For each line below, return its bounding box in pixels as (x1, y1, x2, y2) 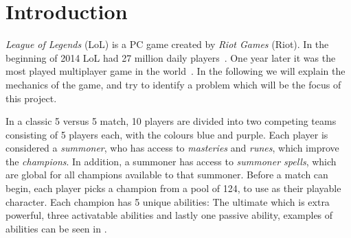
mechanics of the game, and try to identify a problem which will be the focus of (5, 77, 341, 91)
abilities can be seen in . (5, 221, 107, 235)
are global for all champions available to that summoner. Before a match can (5, 167, 328, 182)
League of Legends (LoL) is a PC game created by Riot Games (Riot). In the (5, 37, 329, 51)
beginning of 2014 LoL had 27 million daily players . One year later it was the (5, 50, 336, 64)
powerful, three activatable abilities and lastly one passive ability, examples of (5, 208, 333, 222)
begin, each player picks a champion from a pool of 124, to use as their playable (5, 181, 341, 195)
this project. (5, 91, 57, 105)
